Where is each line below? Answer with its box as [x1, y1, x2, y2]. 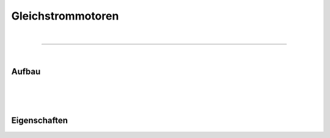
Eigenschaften [11, 115, 68, 126]
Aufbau [11, 66, 41, 76]
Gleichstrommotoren [11, 9, 119, 23]
